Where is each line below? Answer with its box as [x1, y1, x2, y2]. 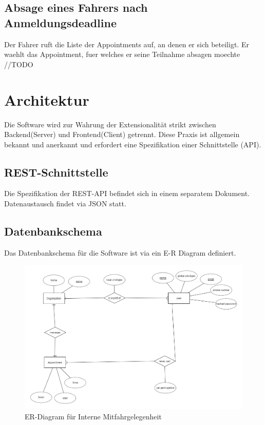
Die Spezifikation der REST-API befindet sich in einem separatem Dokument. [4, 188, 250, 199]
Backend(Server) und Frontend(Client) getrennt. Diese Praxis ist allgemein [4, 129, 240, 140]
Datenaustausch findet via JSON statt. [4, 198, 126, 209]
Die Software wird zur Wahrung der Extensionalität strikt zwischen [4, 119, 216, 129]
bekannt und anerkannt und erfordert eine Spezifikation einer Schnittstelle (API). [4, 139, 261, 149]
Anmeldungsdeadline [4, 14, 117, 30]
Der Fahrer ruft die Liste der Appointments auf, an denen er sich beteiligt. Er [4, 38, 249, 49]
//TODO [4, 59, 33, 69]
